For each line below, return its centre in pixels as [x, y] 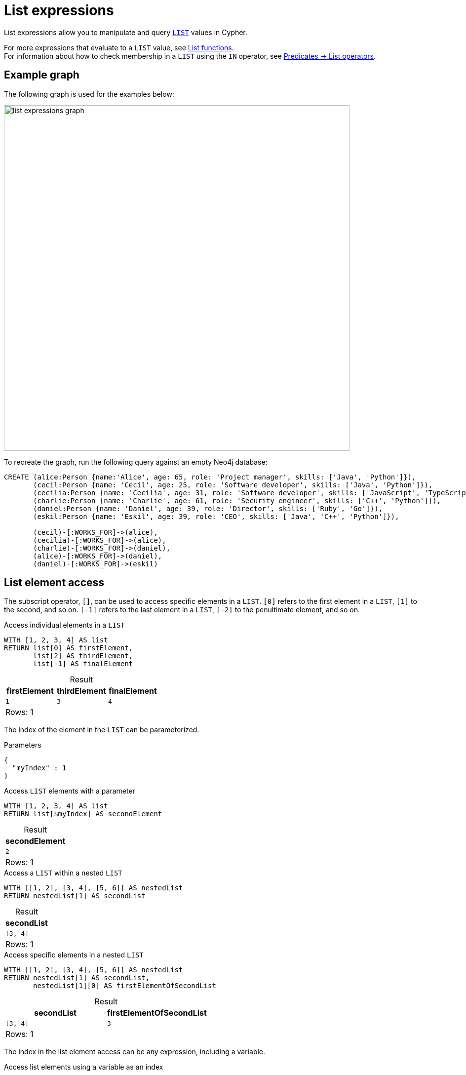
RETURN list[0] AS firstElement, [69, 648]
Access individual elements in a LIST [64, 625]
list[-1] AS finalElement [83, 664]
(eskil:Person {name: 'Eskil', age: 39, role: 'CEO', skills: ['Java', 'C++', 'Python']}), [216, 516]
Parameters [23, 745]
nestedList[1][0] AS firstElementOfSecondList [125, 986]
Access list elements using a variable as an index [84, 1067]
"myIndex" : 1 [39, 768]
